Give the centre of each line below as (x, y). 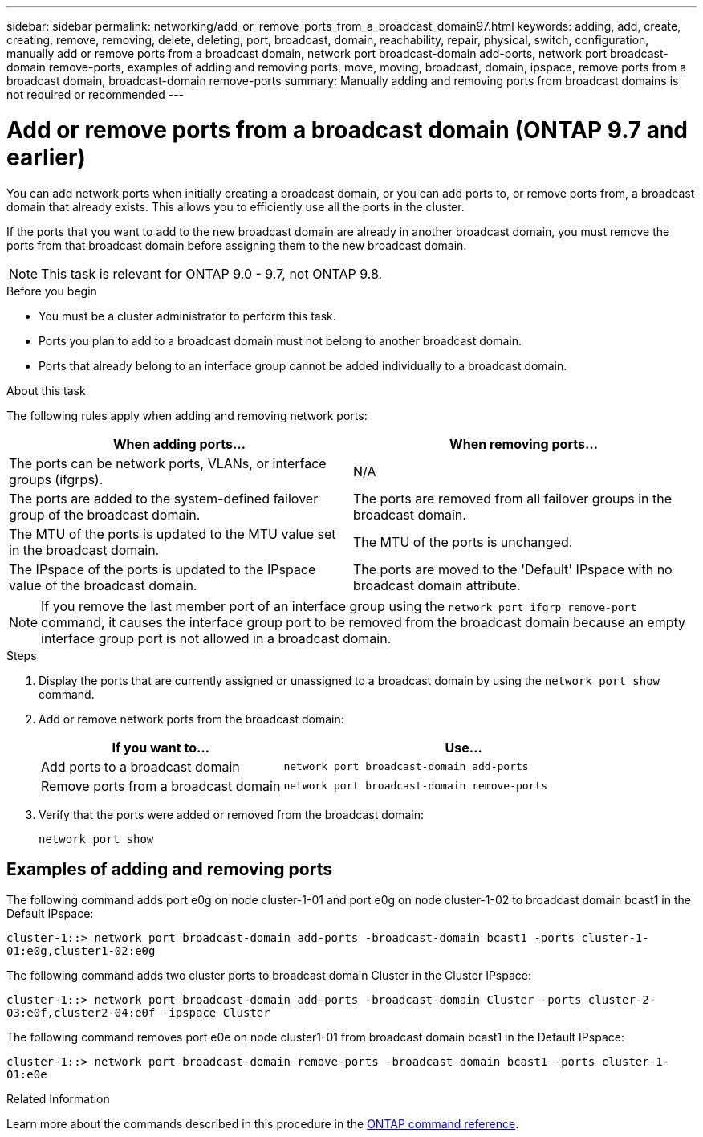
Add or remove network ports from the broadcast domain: (191, 719)
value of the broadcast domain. (103, 585)
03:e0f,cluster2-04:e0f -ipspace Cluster (138, 1013)
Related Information (58, 1099)
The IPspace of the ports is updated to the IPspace (163, 569)
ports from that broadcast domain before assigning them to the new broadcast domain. (237, 245)
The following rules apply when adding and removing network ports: (187, 415)
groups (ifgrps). (56, 479)
